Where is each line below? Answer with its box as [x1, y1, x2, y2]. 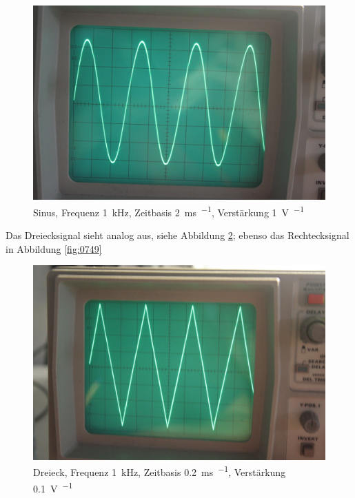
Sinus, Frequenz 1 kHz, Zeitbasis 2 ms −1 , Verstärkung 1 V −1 [33, 203, 304, 219]
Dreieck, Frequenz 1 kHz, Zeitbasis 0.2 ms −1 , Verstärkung [33, 463, 286, 479]
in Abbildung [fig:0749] [6, 241, 102, 256]
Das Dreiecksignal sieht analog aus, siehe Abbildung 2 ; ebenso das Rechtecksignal [6, 228, 349, 242]
